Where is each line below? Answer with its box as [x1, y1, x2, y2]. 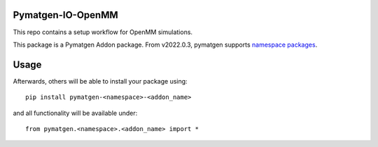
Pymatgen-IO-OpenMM [13, 9, 118, 21]
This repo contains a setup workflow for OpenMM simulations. [13, 28, 192, 36]
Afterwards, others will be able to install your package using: [13, 77, 188, 85]
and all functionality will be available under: [13, 109, 138, 117]
